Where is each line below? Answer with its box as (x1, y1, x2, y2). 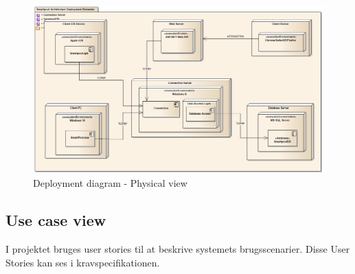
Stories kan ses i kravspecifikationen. (5, 255, 160, 269)
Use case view (5, 209, 106, 231)
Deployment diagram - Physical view (33, 176, 187, 190)
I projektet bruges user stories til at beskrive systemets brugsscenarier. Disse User (5, 242, 350, 256)
